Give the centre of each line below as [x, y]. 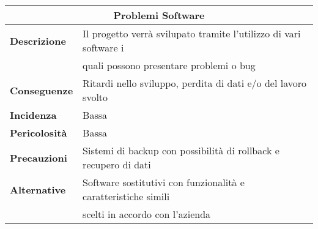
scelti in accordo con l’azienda [147, 214]
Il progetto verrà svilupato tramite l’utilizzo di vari [192, 33]
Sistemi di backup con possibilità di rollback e [181, 150]
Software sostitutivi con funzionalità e [164, 182]
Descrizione [38, 40]
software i [103, 47]
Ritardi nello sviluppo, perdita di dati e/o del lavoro [194, 83]
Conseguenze [42, 90]
